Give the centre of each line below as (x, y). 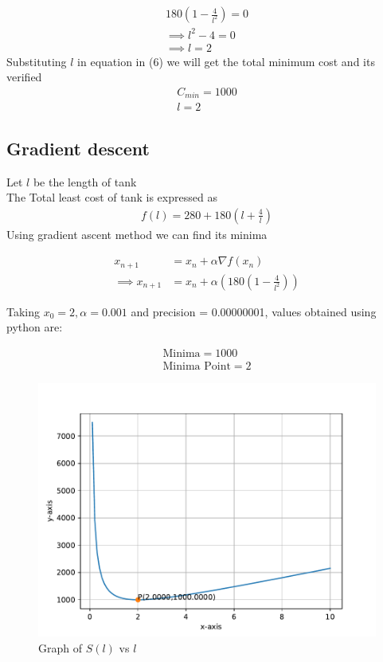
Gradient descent (78, 148)
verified (24, 77)
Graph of (60, 647)
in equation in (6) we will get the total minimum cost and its (226, 61)
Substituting (37, 61)
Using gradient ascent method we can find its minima (137, 234)
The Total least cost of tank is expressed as (112, 197)
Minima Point (197, 367)
